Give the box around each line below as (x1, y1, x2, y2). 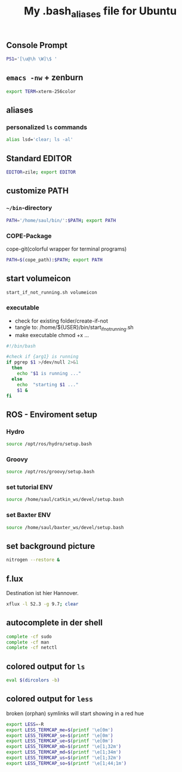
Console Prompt (6, 40, 67, 50)
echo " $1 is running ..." (17, 371, 82, 377)
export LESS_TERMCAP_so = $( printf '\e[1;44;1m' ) (6, 760, 127, 766)
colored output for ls (6, 661, 85, 671)
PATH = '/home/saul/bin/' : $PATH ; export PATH (6, 217, 116, 223)
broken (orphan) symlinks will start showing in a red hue (6, 710, 144, 717)
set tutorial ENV (6, 483, 53, 491)
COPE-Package (6, 232, 52, 240)
